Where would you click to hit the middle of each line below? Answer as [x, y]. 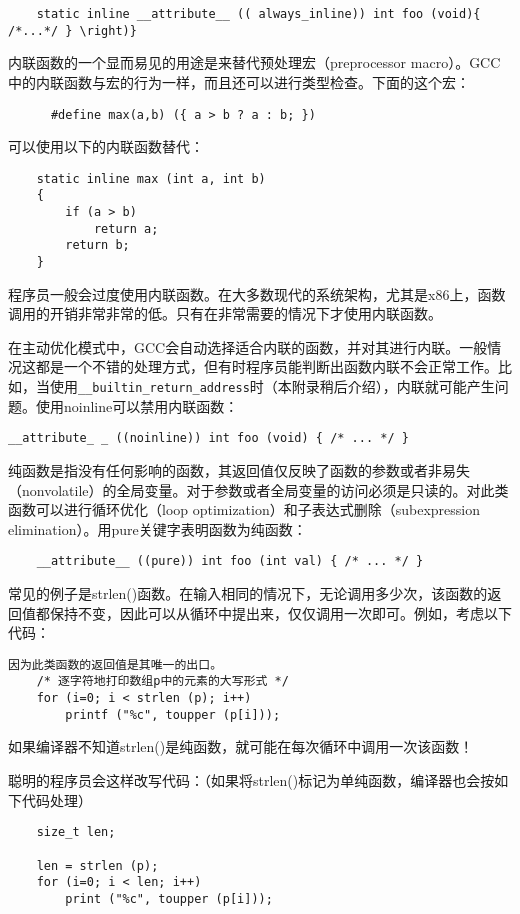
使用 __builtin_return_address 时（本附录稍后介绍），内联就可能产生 [272, 386]
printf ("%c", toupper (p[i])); [173, 714]
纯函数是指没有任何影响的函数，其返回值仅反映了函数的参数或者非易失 [239, 469]
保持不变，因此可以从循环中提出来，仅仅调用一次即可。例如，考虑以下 [280, 612]
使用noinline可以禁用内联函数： [137, 405]
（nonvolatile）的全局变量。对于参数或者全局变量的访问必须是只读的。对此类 [258, 489]
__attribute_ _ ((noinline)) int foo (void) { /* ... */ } [208, 438]
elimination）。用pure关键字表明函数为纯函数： [157, 528]
